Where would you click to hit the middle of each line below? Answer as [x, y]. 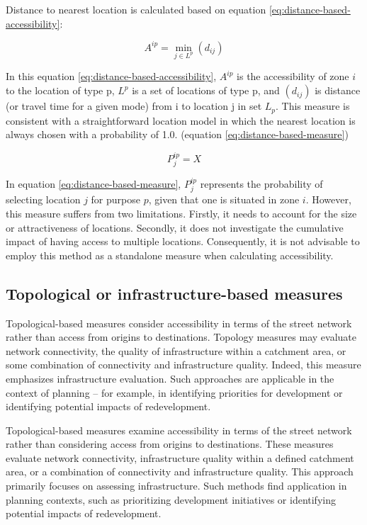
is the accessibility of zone [293, 76]
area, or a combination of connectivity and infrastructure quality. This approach [180, 472]
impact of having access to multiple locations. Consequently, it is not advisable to [183, 241]
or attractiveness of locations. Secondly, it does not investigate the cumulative [175, 227]
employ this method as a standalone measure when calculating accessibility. [170, 255]
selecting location [43, 199]
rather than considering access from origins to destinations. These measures [170, 444]
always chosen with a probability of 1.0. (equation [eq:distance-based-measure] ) [177, 134]
